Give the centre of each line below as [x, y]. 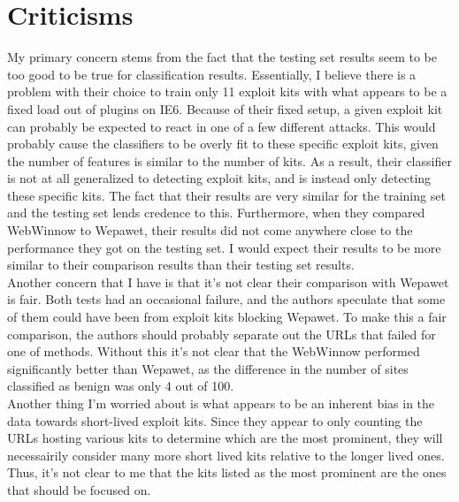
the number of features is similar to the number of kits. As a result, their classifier [229, 160]
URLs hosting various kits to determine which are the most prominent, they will [225, 438]
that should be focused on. [79, 489]
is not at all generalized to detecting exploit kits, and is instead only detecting [219, 178]
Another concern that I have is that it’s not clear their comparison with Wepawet [228, 281]
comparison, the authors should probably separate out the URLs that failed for [222, 334]
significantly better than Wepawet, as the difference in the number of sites [208, 368]
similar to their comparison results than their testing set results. [181, 265]
